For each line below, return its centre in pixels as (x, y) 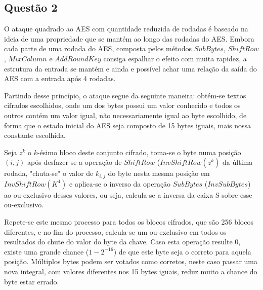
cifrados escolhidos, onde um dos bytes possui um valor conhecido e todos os (122, 105)
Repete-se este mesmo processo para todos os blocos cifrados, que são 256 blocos (129, 221)
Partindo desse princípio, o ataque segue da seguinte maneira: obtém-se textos (125, 95)
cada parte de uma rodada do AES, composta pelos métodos (98, 48)
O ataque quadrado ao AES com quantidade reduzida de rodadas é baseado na (126, 29)
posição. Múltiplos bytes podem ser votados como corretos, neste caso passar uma (131, 261)
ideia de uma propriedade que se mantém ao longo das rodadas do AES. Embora (129, 38)
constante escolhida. (35, 135)
